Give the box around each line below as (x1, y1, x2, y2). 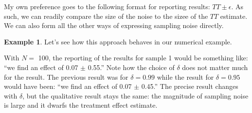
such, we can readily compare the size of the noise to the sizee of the (4, 11, 208, 21)
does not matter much (182, 62, 248, 72)
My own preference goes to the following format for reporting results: (4, 1, 210, 11)
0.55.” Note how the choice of (88, 62, 175, 72)
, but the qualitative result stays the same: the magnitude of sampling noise (22, 90, 249, 100)
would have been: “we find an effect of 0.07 (4, 81, 132, 91)
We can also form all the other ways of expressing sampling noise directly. (4, 20, 224, 30)
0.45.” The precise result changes (141, 81, 238, 91)
